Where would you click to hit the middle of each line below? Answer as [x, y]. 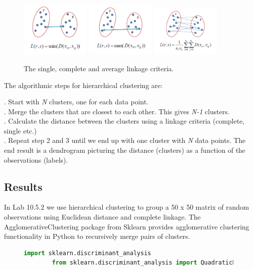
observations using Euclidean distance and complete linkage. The [102, 217]
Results [23, 186]
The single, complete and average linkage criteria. [99, 68]
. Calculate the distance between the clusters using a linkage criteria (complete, [124, 121]
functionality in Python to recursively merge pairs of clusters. [97, 236]
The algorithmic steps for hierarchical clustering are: [83, 85]
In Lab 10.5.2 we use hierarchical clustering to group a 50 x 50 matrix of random [127, 207]
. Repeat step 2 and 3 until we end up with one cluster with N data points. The [125, 140]
